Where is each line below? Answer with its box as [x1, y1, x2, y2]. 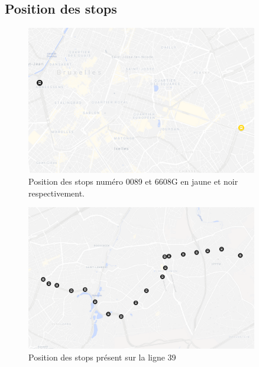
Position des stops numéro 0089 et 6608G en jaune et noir [28, 175, 238, 187]
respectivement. [28, 186, 85, 199]
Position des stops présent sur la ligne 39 [28, 351, 176, 363]
